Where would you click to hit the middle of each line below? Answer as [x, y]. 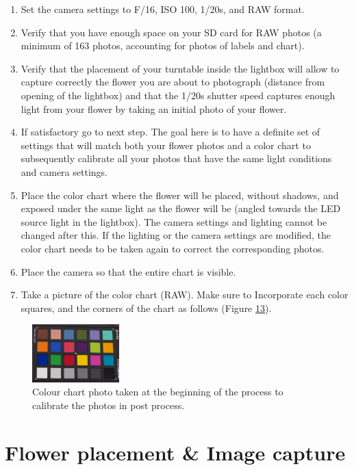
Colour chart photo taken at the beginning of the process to [158, 392]
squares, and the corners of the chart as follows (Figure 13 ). [146, 308]
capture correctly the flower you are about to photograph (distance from [173, 82]
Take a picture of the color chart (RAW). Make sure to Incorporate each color [185, 295]
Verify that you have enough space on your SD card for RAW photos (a [171, 32]
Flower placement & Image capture [175, 452]
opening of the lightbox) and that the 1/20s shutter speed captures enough [178, 95]
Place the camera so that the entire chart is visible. [128, 271]
